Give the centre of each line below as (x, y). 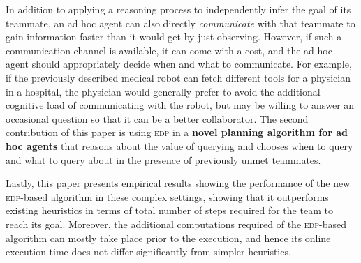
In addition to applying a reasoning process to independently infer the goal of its (178, 9)
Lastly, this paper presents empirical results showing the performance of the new (178, 183)
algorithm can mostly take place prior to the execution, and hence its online (168, 238)
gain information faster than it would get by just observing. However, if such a (174, 37)
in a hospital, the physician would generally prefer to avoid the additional (163, 91)
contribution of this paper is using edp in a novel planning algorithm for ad (177, 132)
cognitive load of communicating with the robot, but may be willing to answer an (180, 105)
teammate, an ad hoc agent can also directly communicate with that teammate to (180, 23)
